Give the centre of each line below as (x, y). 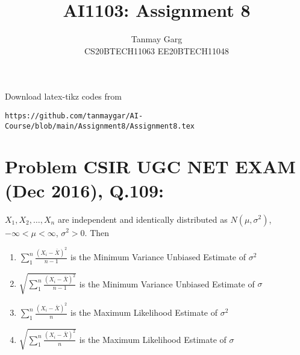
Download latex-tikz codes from (63, 96)
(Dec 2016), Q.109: (84, 190)
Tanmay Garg (157, 39)
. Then (97, 232)
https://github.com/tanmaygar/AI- (74, 116)
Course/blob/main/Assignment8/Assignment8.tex (100, 126)
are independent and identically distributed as (142, 219)
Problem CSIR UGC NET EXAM (150, 166)
